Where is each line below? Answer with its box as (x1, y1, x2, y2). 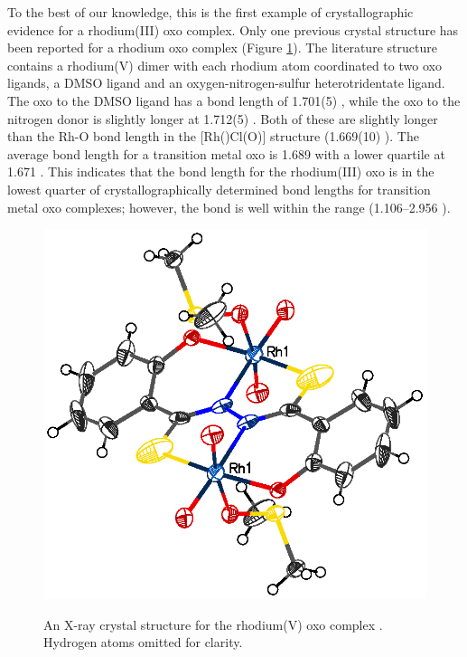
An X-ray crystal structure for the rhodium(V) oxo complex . (43, 614, 383, 633)
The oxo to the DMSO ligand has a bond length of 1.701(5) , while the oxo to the (7, 90, 461, 109)
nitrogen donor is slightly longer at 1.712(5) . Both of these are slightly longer (7, 109, 438, 128)
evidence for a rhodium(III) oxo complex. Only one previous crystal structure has (7, 20, 459, 39)
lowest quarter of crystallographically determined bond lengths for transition (7, 179, 431, 198)
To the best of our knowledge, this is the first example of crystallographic (7, 3, 414, 21)
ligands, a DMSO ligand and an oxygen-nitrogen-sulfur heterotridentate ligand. (7, 73, 445, 92)
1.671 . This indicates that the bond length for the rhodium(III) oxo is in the (7, 162, 434, 181)
